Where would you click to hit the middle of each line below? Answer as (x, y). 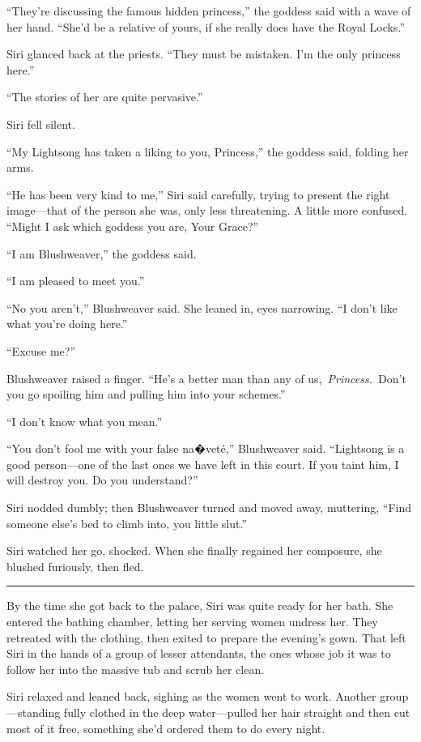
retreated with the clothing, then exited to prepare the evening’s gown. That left (206, 637)
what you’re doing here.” (67, 324)
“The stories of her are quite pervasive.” (105, 97)
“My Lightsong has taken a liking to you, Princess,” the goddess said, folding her (208, 151)
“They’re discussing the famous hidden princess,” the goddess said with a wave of (209, 11)
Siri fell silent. (41, 124)
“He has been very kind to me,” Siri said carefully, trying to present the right (198, 194)
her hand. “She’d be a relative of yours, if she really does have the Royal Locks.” (206, 26)
